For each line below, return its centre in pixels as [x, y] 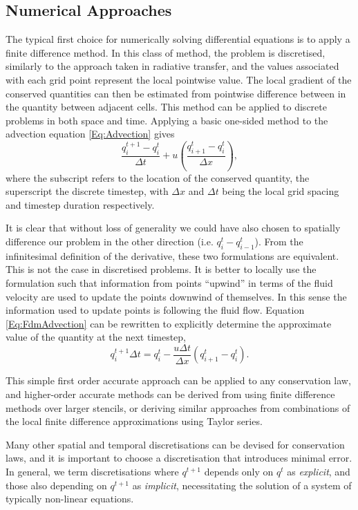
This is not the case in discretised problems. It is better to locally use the [161, 269]
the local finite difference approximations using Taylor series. [134, 421]
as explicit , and [319, 471]
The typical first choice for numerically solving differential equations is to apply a [178, 39]
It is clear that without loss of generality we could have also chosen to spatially [173, 228]
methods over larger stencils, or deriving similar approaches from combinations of [178, 407]
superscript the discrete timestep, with [87, 191]
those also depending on [56, 485]
